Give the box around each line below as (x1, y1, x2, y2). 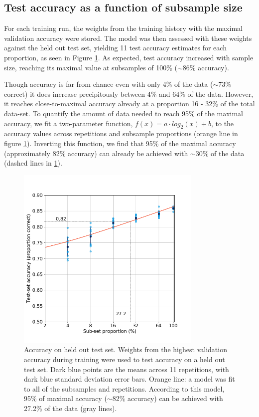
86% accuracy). (182, 62, 229, 72)
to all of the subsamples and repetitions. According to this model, (24, 383, 225, 394)
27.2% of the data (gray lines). (24, 403, 117, 413)
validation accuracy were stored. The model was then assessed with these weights (4, 32, 252, 43)
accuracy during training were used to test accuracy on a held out (24, 354, 225, 364)
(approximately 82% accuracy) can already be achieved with (4, 148, 188, 158)
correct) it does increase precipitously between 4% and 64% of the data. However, (4, 88, 254, 99)
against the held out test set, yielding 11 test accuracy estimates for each (4, 42, 227, 53)
